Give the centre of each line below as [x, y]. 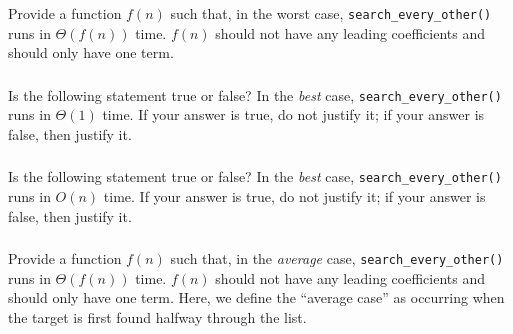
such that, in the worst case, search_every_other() [331, 12]
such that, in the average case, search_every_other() [337, 258]
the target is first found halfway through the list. [157, 317]
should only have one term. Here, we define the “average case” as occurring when [256, 297]
